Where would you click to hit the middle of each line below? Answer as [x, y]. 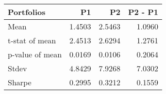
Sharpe [20, 82]
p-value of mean [35, 54]
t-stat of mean [32, 40]
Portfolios [27, 12]
